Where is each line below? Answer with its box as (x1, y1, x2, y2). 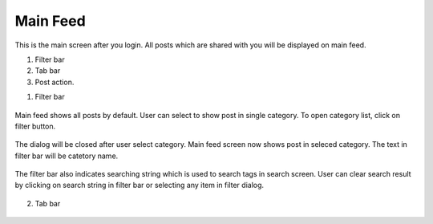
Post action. (34, 77, 75, 87)
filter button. (14, 121, 56, 131)
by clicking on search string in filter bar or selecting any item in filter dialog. (14, 181, 265, 190)
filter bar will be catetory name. (14, 151, 119, 161)
